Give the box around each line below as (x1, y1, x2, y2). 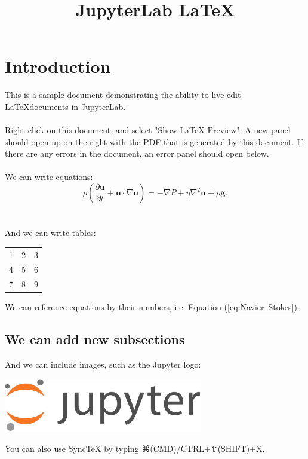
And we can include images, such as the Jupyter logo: (5, 358, 201, 371)
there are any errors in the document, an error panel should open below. (5, 147, 269, 160)
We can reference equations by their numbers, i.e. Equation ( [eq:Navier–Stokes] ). (5, 301, 300, 313)
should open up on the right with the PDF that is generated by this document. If (5, 135, 303, 148)
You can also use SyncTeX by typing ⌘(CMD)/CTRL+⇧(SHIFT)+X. (5, 442, 265, 454)
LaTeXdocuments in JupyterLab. (5, 100, 126, 112)
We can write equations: (5, 170, 93, 183)
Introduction (5, 54, 111, 78)
